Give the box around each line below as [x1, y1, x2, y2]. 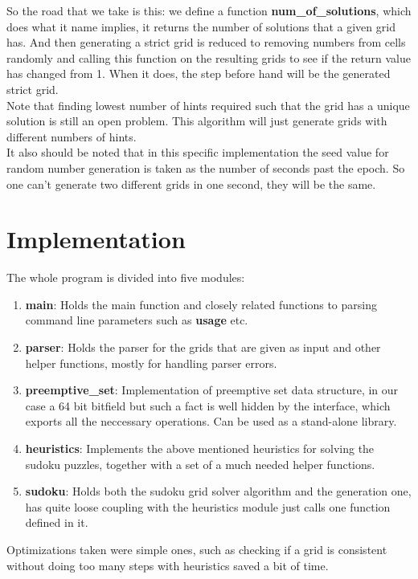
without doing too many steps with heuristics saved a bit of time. [6, 557, 329, 573]
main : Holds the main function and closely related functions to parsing [25, 296, 377, 312]
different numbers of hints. [6, 128, 137, 145]
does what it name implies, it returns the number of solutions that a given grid [6, 18, 395, 35]
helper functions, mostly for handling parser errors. [25, 354, 277, 371]
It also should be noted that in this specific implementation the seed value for [6, 144, 389, 161]
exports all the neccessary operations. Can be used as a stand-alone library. [25, 413, 397, 430]
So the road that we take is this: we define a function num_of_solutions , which [6, 2, 412, 18]
